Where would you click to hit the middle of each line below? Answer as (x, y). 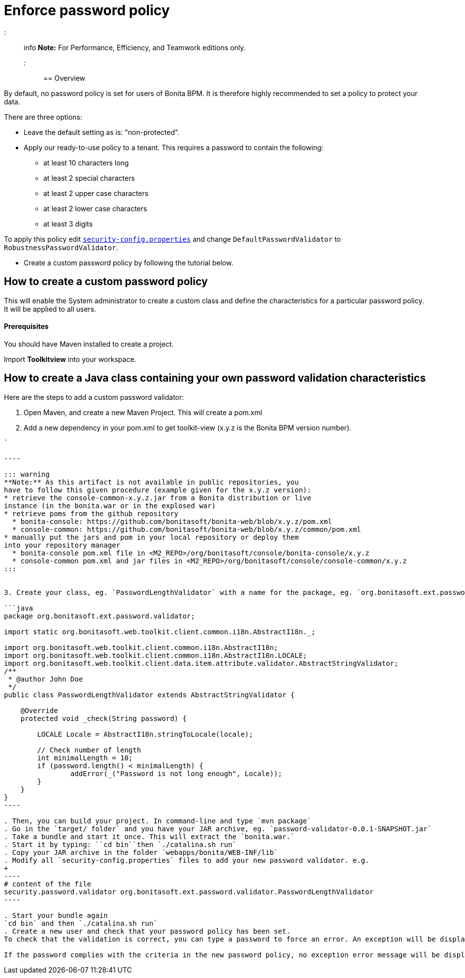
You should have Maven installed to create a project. (89, 344)
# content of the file (48, 884)
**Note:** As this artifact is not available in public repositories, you (151, 482)
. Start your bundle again (56, 915)
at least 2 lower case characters (95, 208)
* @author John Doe (46, 679)
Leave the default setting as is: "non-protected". (102, 132)
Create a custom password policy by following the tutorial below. (129, 262)
